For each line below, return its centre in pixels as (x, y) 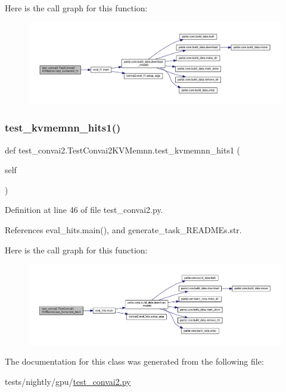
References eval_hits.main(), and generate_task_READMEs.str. (123, 230)
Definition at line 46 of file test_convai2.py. (84, 210)
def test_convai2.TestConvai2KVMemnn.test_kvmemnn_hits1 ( (123, 150)
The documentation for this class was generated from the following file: (134, 361)
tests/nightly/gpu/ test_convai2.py (68, 381)
